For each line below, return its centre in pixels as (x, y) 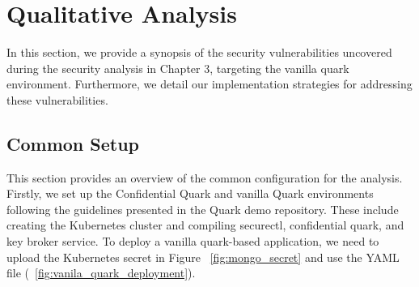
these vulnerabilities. (57, 99)
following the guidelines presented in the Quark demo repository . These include (203, 209)
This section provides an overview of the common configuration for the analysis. (205, 177)
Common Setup (73, 143)
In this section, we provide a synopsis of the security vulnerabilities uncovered (199, 52)
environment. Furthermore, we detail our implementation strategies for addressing (209, 84)
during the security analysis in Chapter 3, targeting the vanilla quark (178, 68)
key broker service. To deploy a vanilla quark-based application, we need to (193, 241)
